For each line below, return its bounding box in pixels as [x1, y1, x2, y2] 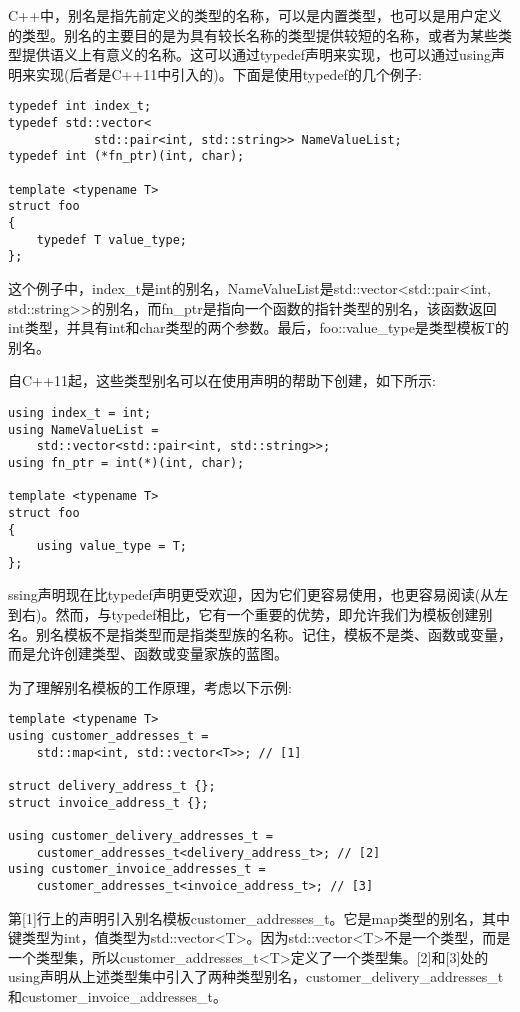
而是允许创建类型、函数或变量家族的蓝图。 [8, 643, 288, 664]
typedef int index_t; [8, 99, 152, 114]
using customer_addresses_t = [8, 729, 209, 744]
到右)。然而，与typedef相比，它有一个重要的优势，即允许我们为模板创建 [8, 604, 479, 625]
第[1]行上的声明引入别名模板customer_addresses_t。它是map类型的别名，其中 [8, 907, 511, 928]
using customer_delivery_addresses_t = [8, 829, 273, 844]
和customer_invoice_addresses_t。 [8, 986, 227, 1007]
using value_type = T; [36, 539, 187, 554]
